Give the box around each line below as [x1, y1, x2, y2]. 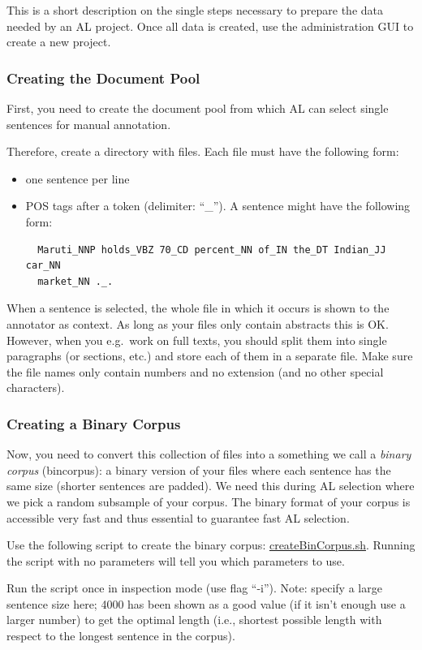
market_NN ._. [37, 275, 114, 287]
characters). [6, 379, 65, 396]
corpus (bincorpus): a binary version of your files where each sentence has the [6, 461, 391, 478]
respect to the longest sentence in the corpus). [6, 627, 235, 644]
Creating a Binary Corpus [6, 413, 181, 433]
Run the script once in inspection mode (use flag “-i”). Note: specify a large [6, 579, 382, 596]
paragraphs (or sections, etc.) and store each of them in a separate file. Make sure [6, 347, 413, 364]
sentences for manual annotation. [6, 115, 171, 132]
